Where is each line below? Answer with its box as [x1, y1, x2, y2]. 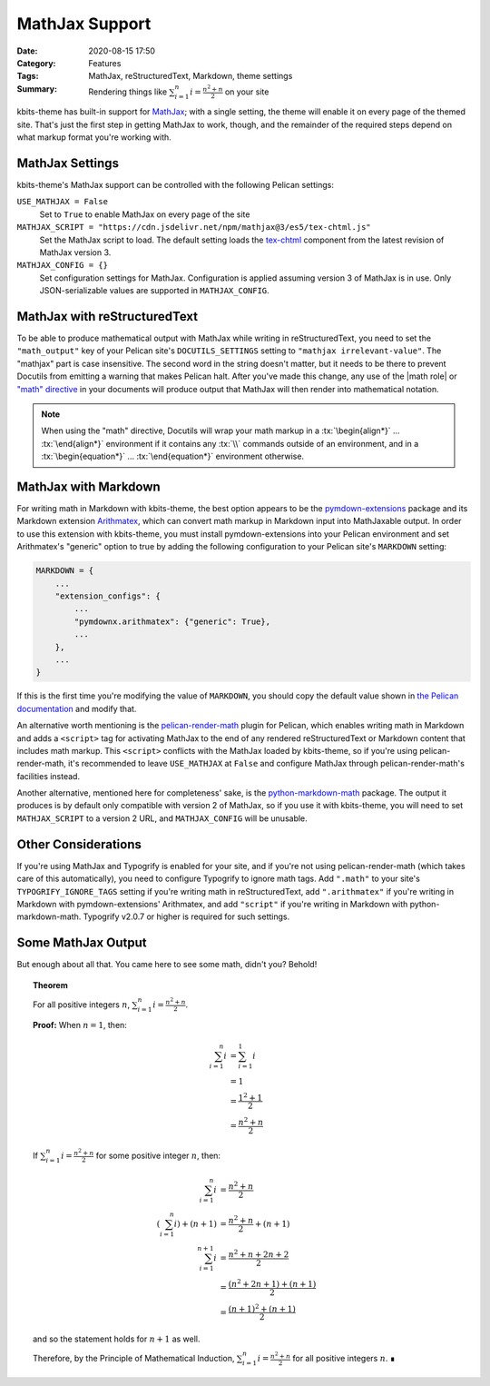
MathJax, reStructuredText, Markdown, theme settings [88, 71, 293, 82]
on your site [224, 86, 269, 97]
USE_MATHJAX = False [16, 196, 109, 207]
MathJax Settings [16, 155, 120, 171]
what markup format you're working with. [16, 132, 171, 143]
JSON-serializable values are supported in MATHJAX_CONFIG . [39, 285, 269, 296]
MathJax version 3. [39, 246, 112, 258]
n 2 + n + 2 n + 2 [228, 1248, 289, 1260]
